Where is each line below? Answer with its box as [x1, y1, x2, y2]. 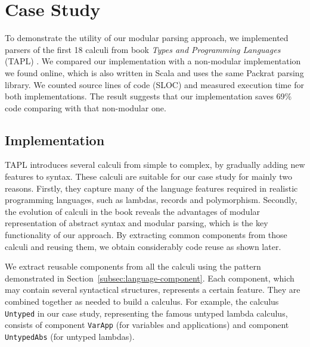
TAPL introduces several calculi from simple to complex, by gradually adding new [5, 158, 305, 171]
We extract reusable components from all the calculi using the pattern [5, 260, 261, 273]
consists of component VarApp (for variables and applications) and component [5, 318, 289, 331]
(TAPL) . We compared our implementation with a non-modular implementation [5, 55, 301, 67]
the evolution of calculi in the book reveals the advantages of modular [5, 205, 261, 217]
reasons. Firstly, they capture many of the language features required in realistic [5, 182, 298, 194]
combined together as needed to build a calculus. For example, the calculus [5, 295, 279, 308]
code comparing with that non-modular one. [5, 101, 166, 114]
